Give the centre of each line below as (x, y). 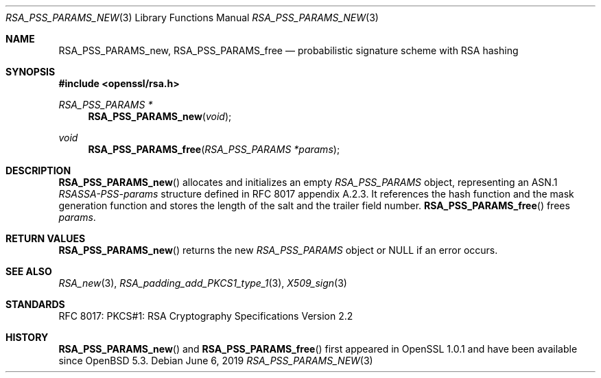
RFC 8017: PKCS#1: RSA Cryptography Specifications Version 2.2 (206, 316)
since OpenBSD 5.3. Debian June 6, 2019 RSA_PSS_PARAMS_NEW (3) (216, 361)
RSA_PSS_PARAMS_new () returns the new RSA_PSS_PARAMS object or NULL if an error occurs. (278, 250)
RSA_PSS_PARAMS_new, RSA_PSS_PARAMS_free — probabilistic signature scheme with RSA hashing (288, 50)
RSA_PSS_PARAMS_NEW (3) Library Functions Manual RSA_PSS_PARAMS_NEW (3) (192, 17)
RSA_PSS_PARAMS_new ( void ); (160, 116)
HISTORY (27, 337)
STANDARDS (35, 304)
